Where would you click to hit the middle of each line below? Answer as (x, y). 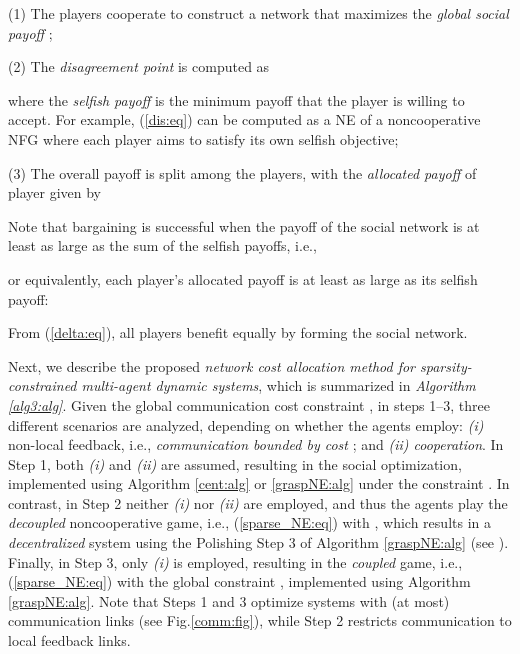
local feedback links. (69, 640)
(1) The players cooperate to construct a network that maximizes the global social (258, 13)
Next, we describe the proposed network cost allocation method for (212, 365)
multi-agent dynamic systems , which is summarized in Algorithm (278, 385)
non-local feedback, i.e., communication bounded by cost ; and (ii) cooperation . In (256, 444)
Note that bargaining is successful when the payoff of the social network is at (244, 225)
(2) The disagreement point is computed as (139, 66)
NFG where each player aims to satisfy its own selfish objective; (203, 138)
